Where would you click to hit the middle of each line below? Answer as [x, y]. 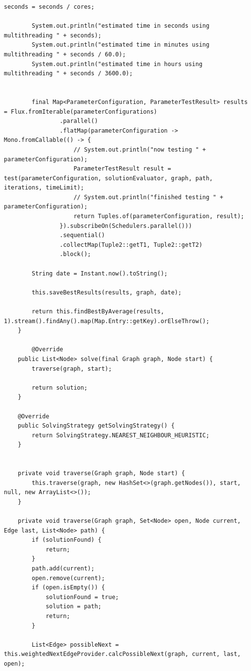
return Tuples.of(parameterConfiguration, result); [159, 216]
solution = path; [73, 607]
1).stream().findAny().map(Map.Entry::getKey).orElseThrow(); [107, 321]
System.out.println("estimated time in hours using [117, 64]
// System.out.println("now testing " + [140, 149]
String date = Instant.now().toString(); [100, 273]
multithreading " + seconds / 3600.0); [68, 74]
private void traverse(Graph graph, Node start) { [101, 473]
